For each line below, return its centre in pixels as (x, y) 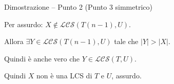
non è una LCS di (64, 76)
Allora (14, 41)
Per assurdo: (24, 24)
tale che (126, 41)
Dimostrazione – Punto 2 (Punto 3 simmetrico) (78, 7)
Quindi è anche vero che (42, 58)
